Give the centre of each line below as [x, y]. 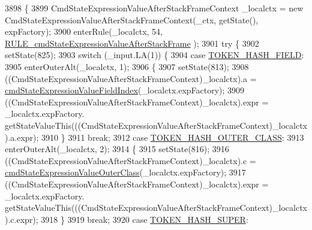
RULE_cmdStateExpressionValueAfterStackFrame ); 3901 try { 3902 [132, 43]
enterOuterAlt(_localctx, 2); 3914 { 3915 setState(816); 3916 [117, 149]
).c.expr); [22, 219]
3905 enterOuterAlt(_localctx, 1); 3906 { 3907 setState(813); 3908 [127, 66]
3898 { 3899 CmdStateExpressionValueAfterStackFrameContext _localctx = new [154, 8]
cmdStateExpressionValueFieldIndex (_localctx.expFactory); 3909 [125, 90]
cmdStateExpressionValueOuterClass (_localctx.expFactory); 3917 [125, 172]
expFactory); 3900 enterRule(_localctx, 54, [84, 31]
